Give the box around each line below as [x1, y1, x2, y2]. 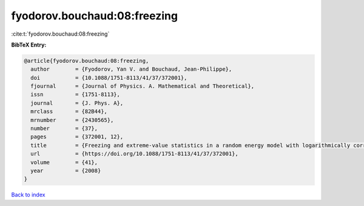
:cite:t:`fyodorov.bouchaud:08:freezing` [11, 30, 110, 37]
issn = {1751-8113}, [30, 91, 121, 98]
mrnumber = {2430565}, [30, 117, 114, 123]
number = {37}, [30, 125, 98, 132]
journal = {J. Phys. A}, [30, 100, 124, 106]
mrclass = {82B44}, [30, 108, 107, 115]
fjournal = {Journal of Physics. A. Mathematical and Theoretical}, [30, 83, 255, 90]
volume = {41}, [30, 159, 98, 166]
